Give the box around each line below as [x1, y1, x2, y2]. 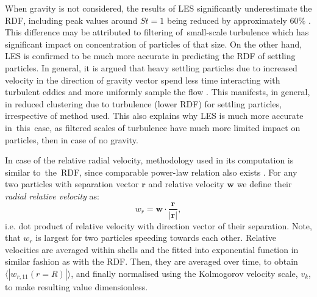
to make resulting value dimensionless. [5, 280, 148, 293]
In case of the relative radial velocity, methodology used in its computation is [5, 154, 294, 166]
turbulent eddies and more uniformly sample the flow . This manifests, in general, [5, 85, 310, 98]
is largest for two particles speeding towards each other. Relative [35, 231, 276, 244]
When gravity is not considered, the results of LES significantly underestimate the [5, 2, 312, 14]
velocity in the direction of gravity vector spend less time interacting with [5, 73, 280, 86]
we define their [237, 177, 292, 190]
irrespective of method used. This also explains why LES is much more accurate [5, 109, 304, 122]
